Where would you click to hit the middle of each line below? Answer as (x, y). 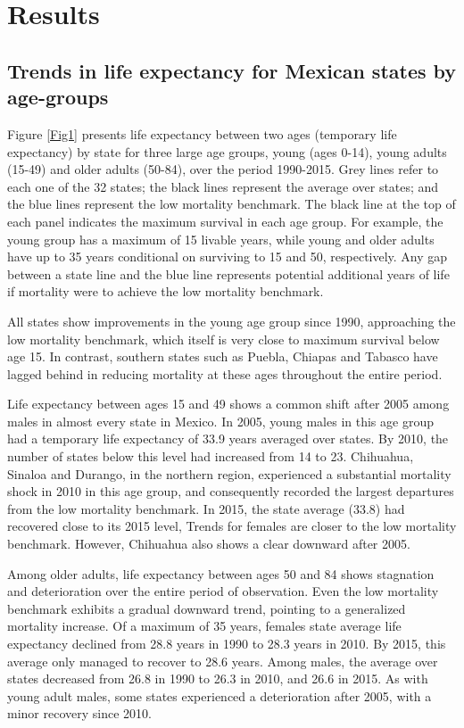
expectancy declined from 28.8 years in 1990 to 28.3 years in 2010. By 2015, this (227, 643)
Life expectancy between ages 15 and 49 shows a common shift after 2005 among (228, 404)
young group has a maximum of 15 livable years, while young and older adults (221, 239)
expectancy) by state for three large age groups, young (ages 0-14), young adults (227, 151)
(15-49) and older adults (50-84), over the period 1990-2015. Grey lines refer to (223, 169)
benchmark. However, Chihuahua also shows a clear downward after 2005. (209, 544)
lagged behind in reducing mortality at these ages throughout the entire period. (225, 373)
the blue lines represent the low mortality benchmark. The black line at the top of (232, 204)
